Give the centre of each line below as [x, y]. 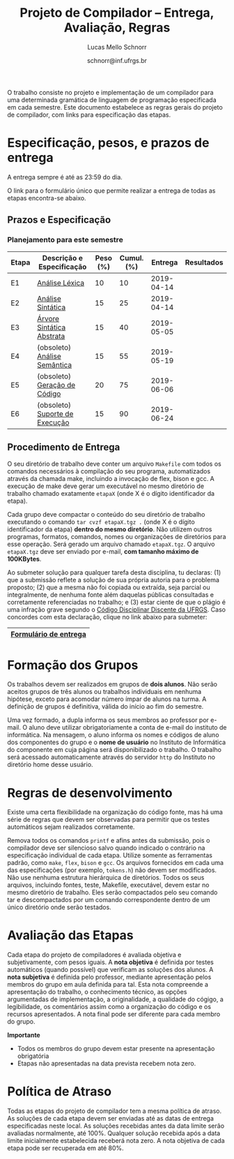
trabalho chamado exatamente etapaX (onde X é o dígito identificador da [111, 494]
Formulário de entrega [48, 635]
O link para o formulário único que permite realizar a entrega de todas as [111, 191]
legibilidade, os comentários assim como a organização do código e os [109, 1007]
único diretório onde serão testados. [59, 907]
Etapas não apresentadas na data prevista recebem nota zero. [107, 1063]
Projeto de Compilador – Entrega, [117, 13]
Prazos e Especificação [59, 220]
